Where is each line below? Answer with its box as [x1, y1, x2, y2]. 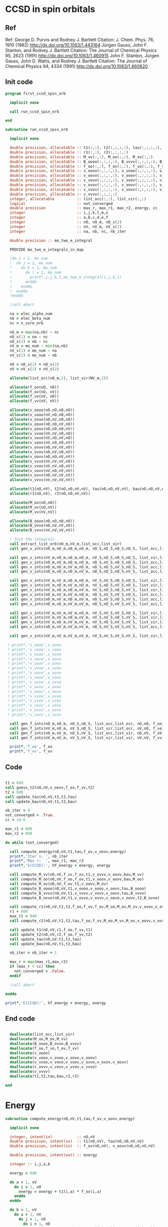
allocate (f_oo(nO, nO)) [9, 384, 59, 390]
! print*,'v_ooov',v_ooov [7, 661, 61, 666]
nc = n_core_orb [9, 320, 43, 326]
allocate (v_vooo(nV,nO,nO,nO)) [9, 412, 75, 417]
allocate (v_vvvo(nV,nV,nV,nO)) [9, 459, 75, 464]
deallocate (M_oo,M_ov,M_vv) [9, 1037, 68, 1042]
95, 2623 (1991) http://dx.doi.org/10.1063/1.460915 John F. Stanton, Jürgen [5, 53, 159, 59]
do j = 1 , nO [18, 1216, 46, 1221]
